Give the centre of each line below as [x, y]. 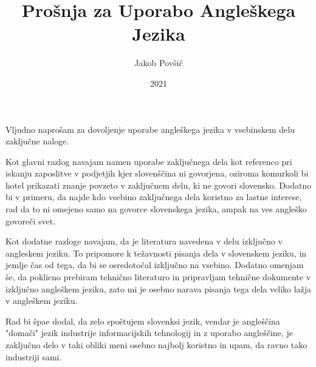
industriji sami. [34, 356]
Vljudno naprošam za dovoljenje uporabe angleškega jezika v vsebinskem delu [150, 129]
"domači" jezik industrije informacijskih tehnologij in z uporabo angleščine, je [149, 333]
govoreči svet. [31, 221]
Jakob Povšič [159, 63]
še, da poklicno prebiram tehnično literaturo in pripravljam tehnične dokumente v [158, 277]
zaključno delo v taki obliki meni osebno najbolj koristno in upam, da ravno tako [156, 345]
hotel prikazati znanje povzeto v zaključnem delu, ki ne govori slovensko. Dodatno [159, 185]
